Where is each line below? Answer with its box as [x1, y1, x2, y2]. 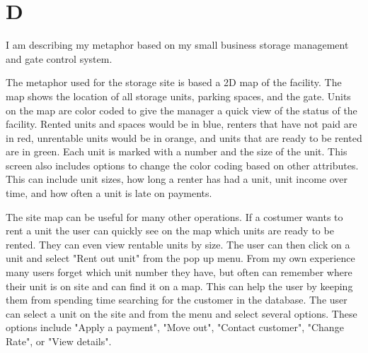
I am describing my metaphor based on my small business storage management [6, 37, 349, 52]
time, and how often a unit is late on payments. [6, 186, 212, 201]
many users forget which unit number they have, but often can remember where [6, 265, 352, 280]
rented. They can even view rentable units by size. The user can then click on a [6, 237, 350, 251]
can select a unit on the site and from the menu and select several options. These [6, 306, 357, 321]
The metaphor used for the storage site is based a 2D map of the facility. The [6, 75, 342, 90]
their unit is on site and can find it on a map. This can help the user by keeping [6, 278, 353, 293]
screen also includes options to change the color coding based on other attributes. [6, 157, 359, 172]
